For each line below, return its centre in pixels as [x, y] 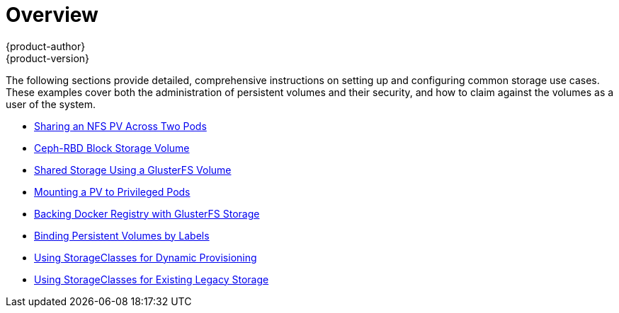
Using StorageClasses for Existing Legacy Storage [152, 279]
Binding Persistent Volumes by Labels [122, 235]
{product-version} [48, 58]
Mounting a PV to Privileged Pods [112, 191]
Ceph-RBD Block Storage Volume [112, 148]
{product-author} [46, 46]
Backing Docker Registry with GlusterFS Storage [147, 213]
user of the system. [51, 104]
